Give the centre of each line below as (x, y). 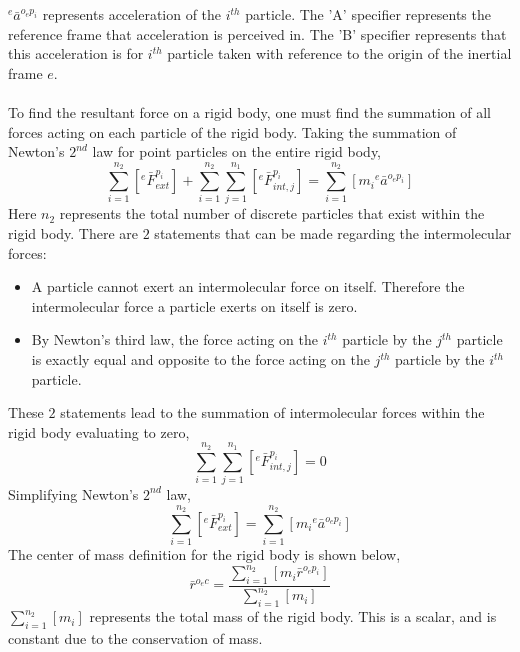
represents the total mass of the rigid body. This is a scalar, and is (293, 616)
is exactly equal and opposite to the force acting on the (200, 359)
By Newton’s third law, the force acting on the (174, 339)
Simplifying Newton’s (73, 493)
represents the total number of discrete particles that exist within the (272, 213)
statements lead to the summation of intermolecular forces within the (272, 412)
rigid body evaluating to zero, (99, 431)
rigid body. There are (73, 233)
